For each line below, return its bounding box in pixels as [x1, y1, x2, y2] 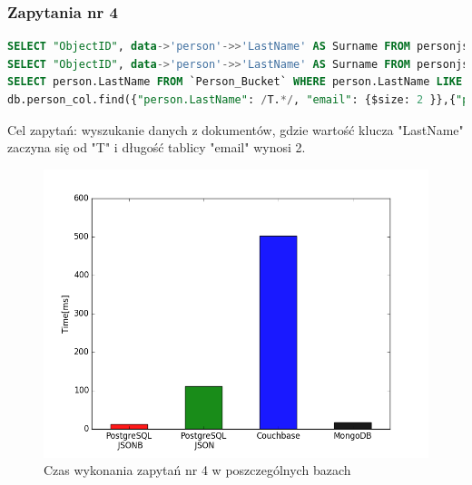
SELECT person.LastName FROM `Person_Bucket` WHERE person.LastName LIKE [7, 75, 463, 89]
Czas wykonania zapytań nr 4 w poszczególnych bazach [44, 461, 351, 480]
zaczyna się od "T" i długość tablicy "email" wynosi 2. [7, 138, 306, 157]
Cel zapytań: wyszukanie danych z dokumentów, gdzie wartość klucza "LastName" [7, 120, 464, 139]
